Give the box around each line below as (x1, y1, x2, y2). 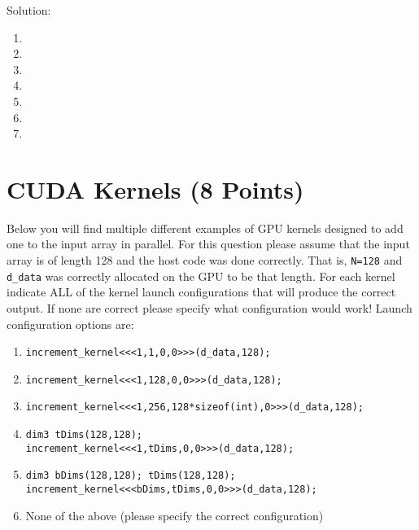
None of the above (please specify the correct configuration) (25, 506, 324, 523)
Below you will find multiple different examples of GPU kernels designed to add (7, 219, 404, 236)
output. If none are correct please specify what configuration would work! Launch (7, 299, 412, 316)
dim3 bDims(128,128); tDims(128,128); (25, 470, 236, 482)
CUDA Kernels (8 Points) (7, 172, 304, 205)
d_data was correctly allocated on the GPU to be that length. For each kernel (7, 267, 395, 284)
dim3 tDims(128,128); (25, 429, 142, 441)
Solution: (7, 2, 51, 18)
